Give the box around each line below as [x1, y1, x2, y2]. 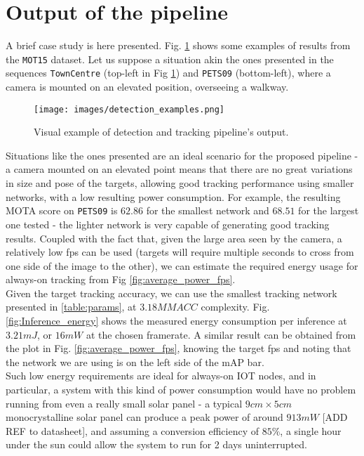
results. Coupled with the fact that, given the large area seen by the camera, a [6, 230, 342, 245]
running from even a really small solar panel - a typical [6, 396, 243, 410]
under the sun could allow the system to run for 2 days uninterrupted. [6, 437, 307, 452]
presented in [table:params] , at [6, 299, 137, 314]
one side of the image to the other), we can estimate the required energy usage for [6, 258, 358, 273]
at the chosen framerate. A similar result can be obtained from [86, 327, 356, 341]
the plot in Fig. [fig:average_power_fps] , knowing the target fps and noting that [6, 341, 351, 356]
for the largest [298, 203, 359, 218]
